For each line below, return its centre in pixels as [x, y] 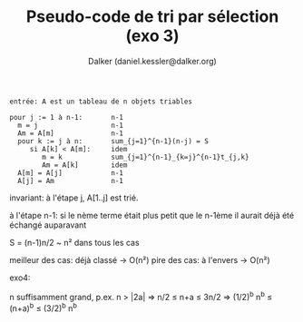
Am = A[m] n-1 [71, 133]
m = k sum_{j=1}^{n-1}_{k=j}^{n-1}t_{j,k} [146, 157]
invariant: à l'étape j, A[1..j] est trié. [74, 198]
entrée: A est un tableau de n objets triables [101, 102]
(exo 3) [152, 36]
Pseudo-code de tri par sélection [152, 17]
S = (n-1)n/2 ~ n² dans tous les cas [74, 242]
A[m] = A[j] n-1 [71, 173]
